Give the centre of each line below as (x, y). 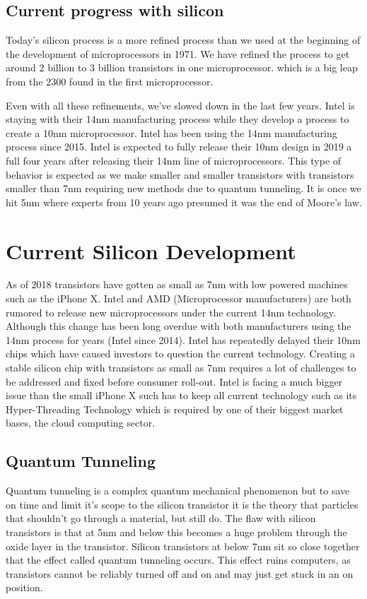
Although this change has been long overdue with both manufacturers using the (179, 326)
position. (24, 587)
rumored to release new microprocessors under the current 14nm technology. (171, 312)
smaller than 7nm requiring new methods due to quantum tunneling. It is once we (183, 188)
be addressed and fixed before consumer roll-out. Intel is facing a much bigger (174, 381)
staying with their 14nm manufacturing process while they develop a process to (177, 119)
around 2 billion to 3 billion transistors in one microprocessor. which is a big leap (182, 67)
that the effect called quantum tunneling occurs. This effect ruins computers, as (178, 560)
